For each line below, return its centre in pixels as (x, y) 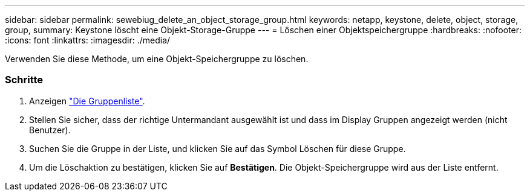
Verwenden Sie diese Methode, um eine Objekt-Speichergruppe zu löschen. (157, 59)
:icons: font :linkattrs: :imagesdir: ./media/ (88, 40)
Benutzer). (50, 130)
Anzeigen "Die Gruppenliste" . (87, 101)
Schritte (24, 80)
